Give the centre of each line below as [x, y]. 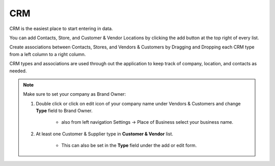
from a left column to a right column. [48, 54]
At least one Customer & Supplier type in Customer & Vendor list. [104, 134]
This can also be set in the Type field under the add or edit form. [129, 146]
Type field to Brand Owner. [64, 111]
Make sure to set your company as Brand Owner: [75, 94]
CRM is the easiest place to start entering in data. [61, 29]
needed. [18, 71]
